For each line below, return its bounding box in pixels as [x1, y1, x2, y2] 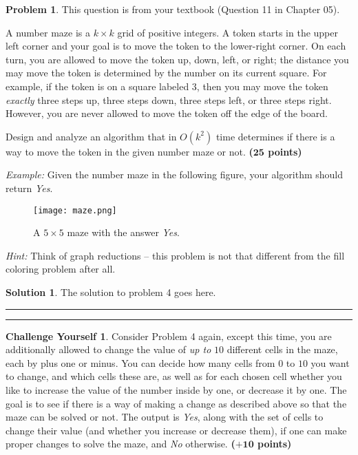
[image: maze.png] [33, 205, 117, 215]
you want [310, 355, 350, 370]
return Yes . [6, 180, 53, 195]
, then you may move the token [196, 78, 328, 93]
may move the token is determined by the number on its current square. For [6, 65, 327, 80]
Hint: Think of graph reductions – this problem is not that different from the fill [6, 248, 345, 262]
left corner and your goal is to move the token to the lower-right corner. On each [6, 39, 346, 53]
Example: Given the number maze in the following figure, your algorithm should [6, 167, 344, 182]
